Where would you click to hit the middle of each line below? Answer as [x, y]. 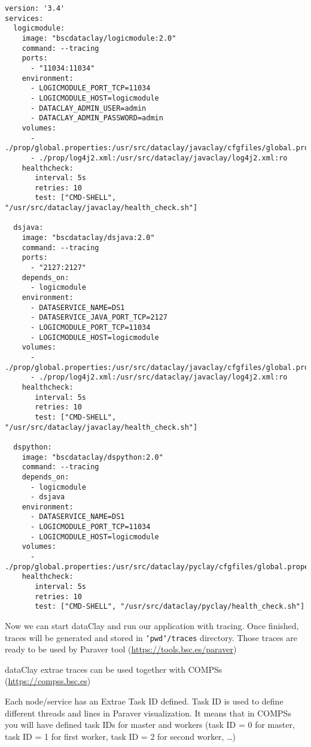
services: [24, 18]
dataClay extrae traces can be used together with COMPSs [114, 669]
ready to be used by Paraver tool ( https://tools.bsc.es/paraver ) [121, 649]
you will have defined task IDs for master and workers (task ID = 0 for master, [150, 725]
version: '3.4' [35, 8]
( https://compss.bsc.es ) [48, 681]
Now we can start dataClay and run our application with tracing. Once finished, [152, 626]
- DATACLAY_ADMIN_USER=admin [88, 108]
